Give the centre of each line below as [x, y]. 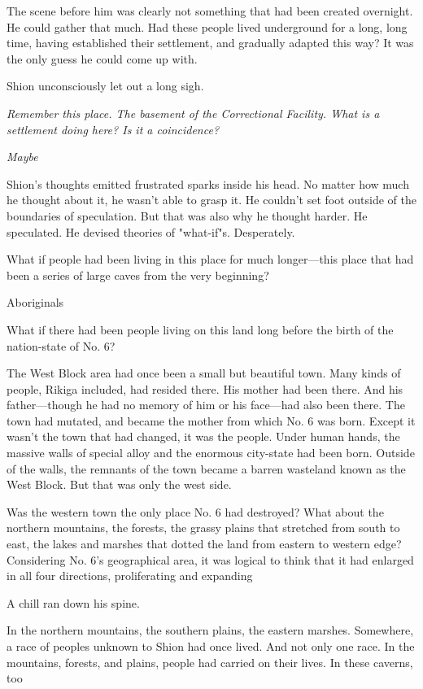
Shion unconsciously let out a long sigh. [105, 86]
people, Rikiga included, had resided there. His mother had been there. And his [205, 388]
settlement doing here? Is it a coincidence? [113, 129]
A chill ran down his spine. [73, 602]
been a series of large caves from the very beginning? [138, 275]
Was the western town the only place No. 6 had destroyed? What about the [195, 511]
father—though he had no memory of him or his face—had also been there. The [206, 405]
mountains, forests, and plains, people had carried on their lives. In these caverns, [210, 662]
